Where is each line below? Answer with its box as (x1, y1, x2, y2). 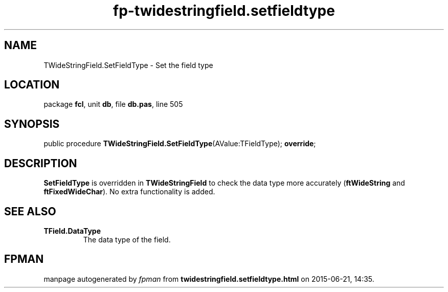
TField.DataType (43, 226, 101, 235)
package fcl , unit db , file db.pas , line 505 (43, 100, 183, 109)
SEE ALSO (4, 205, 56, 218)
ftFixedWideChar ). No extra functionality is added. (43, 187, 215, 196)
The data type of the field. (83, 235, 171, 244)
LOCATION (4, 78, 60, 92)
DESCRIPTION (4, 156, 77, 170)
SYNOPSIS (4, 117, 60, 130)
